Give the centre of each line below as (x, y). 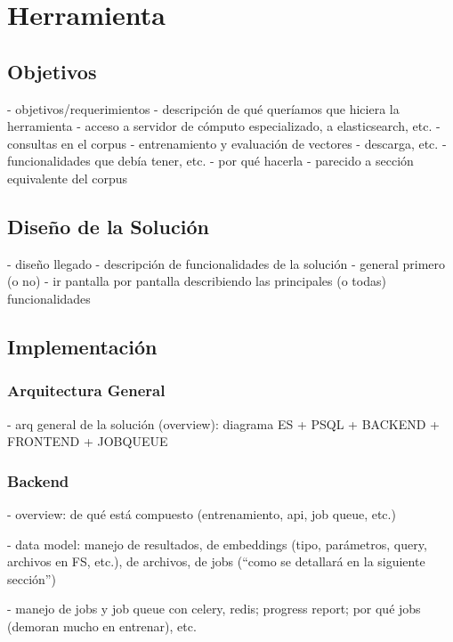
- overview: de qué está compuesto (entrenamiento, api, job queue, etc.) (202, 513)
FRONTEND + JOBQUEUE (88, 441)
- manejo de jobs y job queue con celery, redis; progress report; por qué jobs (214, 609)
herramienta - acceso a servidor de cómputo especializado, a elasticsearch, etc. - (224, 126)
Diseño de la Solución (108, 226)
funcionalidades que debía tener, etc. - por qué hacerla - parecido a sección (210, 161)
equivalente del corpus (68, 178)
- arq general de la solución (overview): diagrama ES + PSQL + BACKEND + (223, 423)
